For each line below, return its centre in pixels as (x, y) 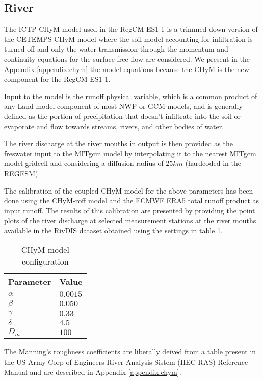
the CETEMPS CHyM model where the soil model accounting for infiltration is (128, 39)
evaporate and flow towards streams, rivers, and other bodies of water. (114, 126)
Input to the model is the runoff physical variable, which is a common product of (131, 96)
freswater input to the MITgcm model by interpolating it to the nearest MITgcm (130, 153)
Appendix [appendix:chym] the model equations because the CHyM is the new (127, 69)
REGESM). (22, 173)
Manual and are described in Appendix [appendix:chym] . (93, 372)
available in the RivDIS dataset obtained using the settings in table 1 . (113, 230)
